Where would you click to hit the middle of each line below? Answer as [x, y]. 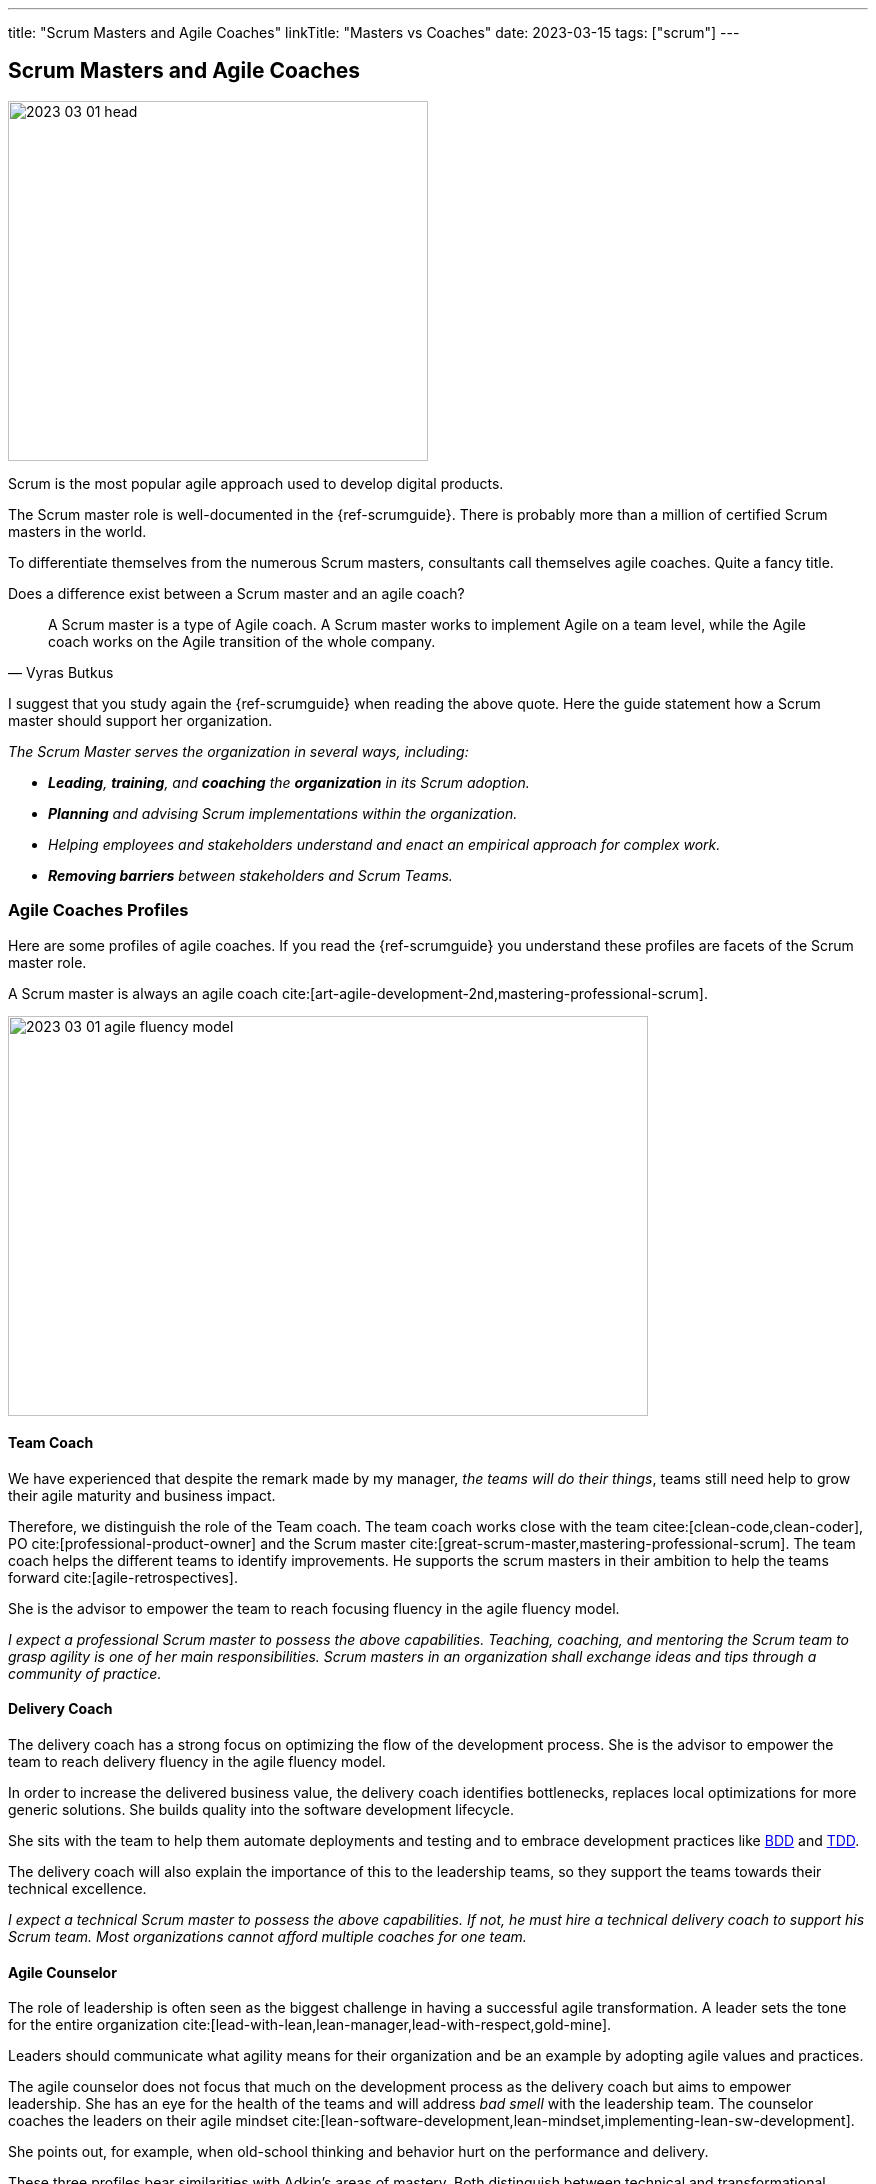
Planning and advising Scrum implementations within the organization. [283, 813]
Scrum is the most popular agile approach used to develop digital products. [256, 483]
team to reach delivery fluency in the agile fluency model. [197, 1762]
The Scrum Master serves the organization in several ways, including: [238, 751]
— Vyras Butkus [61, 672]
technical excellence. [77, 1889]
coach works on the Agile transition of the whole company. [242, 641]
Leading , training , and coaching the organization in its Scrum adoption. [289, 782]
